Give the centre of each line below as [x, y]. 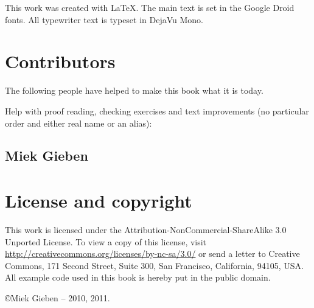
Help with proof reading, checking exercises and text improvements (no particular [157, 110]
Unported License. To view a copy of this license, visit [106, 241]
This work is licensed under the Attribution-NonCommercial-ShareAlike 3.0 [146, 229]
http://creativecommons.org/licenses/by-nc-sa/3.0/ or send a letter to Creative [152, 254]
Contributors [60, 61]
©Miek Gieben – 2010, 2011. [58, 297]
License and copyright [99, 201]
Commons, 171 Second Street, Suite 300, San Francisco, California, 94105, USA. [154, 265]
